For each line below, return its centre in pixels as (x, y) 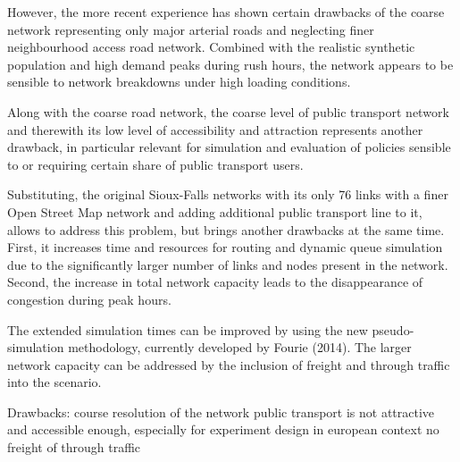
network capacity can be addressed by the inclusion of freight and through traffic (229, 364)
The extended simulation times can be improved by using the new (188, 329)
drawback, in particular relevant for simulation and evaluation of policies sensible (229, 147)
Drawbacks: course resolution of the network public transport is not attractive (221, 412)
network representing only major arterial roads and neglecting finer (191, 29)
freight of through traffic (74, 447)
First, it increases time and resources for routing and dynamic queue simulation (225, 247)
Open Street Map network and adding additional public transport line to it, (215, 211)
